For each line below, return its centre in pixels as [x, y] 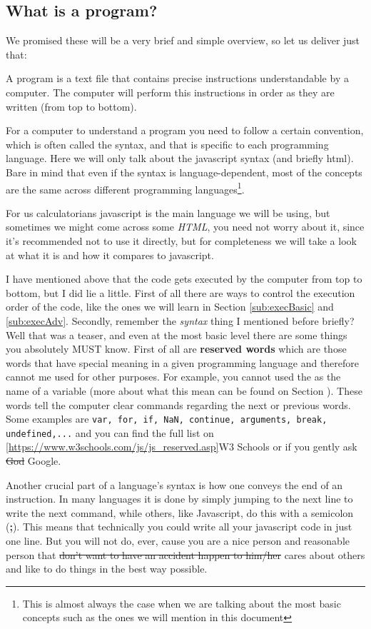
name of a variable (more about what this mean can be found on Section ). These [184, 390]
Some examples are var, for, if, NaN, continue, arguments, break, [167, 419]
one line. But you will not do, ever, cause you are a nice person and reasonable [178, 540]
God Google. [34, 461]
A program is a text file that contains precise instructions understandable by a [177, 78]
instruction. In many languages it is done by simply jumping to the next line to [179, 499]
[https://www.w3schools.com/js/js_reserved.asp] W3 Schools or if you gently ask [182, 447]
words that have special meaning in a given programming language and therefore [183, 362]
